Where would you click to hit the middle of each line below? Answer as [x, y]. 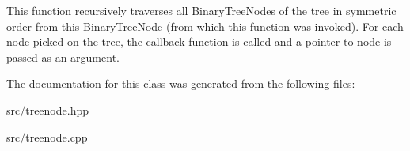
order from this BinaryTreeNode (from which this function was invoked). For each [205, 26]
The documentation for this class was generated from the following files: [181, 83]
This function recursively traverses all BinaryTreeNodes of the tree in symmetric [201, 10]
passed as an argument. [63, 57]
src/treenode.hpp [48, 109]
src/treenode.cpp [47, 136]
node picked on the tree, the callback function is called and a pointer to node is [199, 42]
